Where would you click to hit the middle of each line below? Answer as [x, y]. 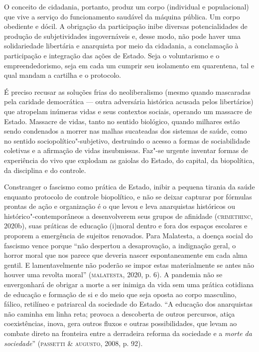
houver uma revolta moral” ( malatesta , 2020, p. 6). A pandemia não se [113, 274]
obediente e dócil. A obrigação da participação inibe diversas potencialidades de [126, 26]
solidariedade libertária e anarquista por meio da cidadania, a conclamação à [121, 46]
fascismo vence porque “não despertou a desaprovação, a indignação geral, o [120, 245]
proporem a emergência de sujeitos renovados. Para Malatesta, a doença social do [129, 236]
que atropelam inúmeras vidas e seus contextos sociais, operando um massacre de [128, 111]
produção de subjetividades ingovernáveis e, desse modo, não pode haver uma [122, 36]
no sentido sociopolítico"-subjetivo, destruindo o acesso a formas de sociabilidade [127, 140]
